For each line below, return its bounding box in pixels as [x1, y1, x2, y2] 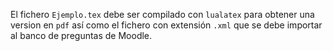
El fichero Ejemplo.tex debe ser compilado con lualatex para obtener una [10, 9, 315, 20]
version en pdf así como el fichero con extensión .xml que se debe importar [10, 19, 323, 31]
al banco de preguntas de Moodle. [10, 30, 153, 41]
